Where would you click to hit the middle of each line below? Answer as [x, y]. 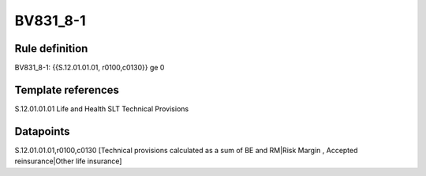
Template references [67, 90]
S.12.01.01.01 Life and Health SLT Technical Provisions [102, 109]
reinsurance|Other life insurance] [68, 161]
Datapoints [42, 131]
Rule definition [51, 49]
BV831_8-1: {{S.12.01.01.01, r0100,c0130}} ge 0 [90, 68]
